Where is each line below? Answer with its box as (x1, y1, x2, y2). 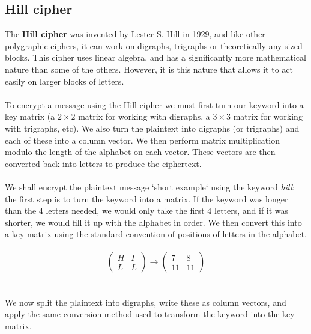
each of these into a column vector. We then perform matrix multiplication (5, 133, 280, 146)
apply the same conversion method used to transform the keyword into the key (5, 308, 295, 320)
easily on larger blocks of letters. (5, 74, 124, 87)
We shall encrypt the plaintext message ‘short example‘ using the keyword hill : (5, 180, 295, 193)
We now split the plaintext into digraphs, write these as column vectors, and (5, 296, 286, 308)
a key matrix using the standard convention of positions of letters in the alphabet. (5, 228, 307, 240)
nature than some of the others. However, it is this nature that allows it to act (5, 62, 294, 75)
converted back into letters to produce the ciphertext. (5, 157, 202, 169)
